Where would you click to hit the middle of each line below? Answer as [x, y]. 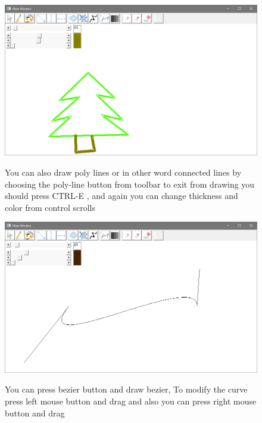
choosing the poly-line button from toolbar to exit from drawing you [130, 184]
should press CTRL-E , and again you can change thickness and [121, 196]
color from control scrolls [50, 207]
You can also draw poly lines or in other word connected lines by [123, 172]
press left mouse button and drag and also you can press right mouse [131, 401]
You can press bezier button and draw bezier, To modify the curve [126, 389]
